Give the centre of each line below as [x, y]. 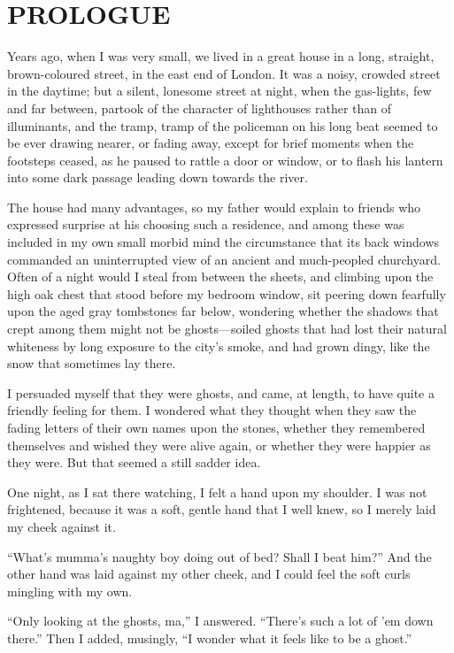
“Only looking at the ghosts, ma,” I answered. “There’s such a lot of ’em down [220, 621]
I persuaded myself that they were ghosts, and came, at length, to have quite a [221, 392]
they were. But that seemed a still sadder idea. [134, 462]
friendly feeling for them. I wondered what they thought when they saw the [212, 410]
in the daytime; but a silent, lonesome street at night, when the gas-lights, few [219, 91]
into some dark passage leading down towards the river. [158, 177]
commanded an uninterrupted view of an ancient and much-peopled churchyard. [224, 259]
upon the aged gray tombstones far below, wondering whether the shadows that [223, 311]
